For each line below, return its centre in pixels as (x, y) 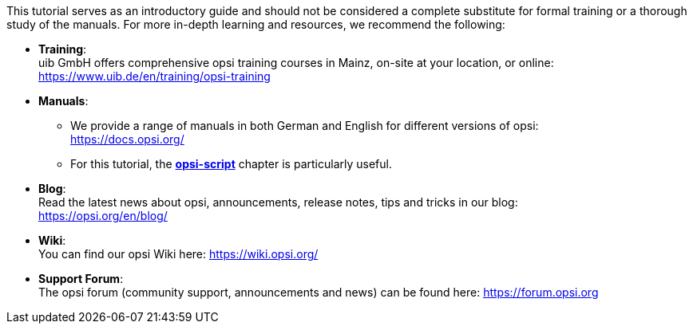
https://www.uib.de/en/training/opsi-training (154, 76)
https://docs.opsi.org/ (127, 139)
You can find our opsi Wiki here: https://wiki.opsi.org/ (178, 254)
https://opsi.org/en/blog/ (103, 216)
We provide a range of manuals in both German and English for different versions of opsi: (305, 126)
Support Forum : (81, 279)
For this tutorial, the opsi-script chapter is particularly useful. (231, 164)
